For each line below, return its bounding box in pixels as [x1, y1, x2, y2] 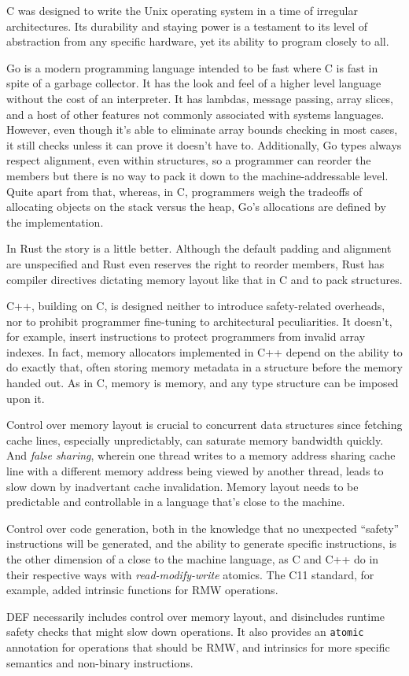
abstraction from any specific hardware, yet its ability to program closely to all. [6, 33, 389, 50]
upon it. [6, 390, 45, 406]
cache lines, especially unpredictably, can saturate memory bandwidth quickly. [6, 431, 384, 448]
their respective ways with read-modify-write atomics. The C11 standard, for [6, 566, 374, 582]
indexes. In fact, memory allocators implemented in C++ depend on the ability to [6, 343, 403, 360]
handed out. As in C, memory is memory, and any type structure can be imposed [6, 375, 399, 391]
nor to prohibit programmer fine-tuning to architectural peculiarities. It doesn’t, [6, 312, 392, 329]
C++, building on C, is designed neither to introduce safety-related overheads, [6, 297, 385, 314]
